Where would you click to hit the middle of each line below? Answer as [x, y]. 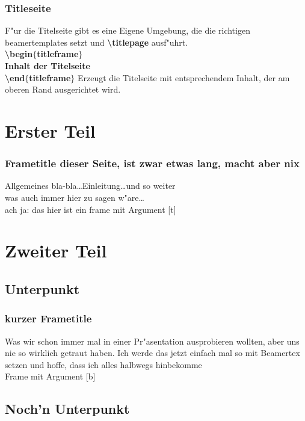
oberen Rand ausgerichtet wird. [63, 89]
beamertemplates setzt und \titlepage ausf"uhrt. [97, 42]
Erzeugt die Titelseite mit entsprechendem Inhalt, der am [183, 77]
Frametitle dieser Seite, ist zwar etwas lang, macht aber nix [152, 163]
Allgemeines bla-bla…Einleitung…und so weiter [90, 186]
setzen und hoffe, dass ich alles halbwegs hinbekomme [103, 364]
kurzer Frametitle [48, 318]
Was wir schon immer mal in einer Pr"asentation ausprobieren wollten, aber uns [152, 341]
